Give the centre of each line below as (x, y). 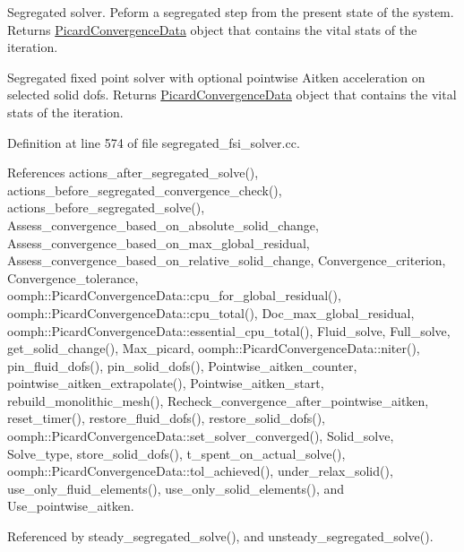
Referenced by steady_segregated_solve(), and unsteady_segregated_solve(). (220, 536)
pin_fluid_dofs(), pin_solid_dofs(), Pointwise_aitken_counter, (182, 365)
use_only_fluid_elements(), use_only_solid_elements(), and (176, 488)
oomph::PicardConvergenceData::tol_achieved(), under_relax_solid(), (200, 471)
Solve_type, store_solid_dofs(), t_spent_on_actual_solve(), (176, 453)
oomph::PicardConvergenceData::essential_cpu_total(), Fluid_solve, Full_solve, (229, 330)
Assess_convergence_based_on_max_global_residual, (159, 242)
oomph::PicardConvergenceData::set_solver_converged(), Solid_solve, (201, 436)
